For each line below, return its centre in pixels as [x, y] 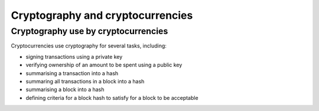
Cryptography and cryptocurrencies [102, 15]
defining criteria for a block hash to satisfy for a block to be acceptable [112, 97]
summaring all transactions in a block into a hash [85, 81]
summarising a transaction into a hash [72, 73]
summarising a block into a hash [65, 90]
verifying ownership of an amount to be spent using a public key [104, 65]
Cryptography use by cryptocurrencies [89, 31]
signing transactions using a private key [74, 56]
